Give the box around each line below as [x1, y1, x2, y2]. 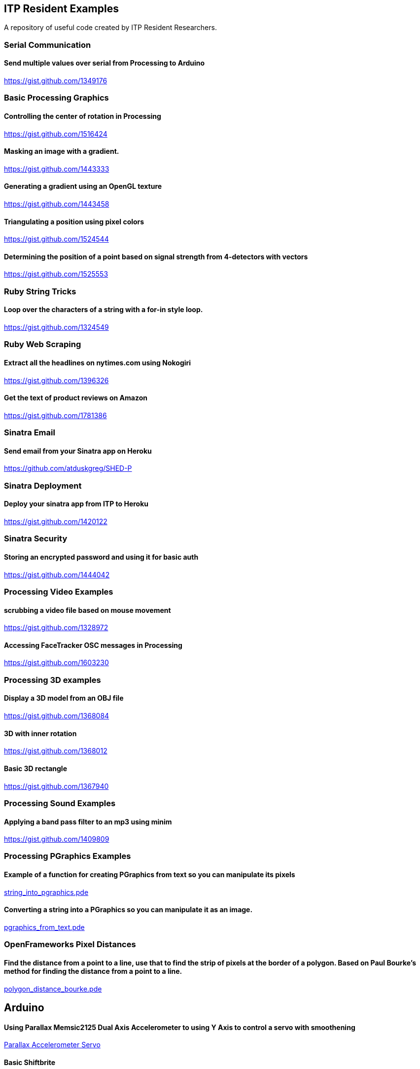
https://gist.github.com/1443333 [4, 164, 109, 173]
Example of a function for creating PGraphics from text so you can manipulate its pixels [4, 870, 295, 879]
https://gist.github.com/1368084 [4, 712, 109, 720]
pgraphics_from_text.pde [4, 923, 85, 931]
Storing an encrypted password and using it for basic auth [4, 553, 199, 562]
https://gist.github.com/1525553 [4, 270, 108, 279]
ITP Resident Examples [4, 2, 119, 15]
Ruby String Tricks [4, 286, 76, 296]
